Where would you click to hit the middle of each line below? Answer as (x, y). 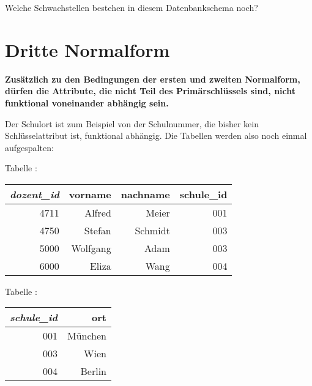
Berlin (93, 371)
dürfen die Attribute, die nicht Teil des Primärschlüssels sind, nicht (150, 91)
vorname (90, 194)
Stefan (98, 230)
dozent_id (35, 194)
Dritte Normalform (87, 49)
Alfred (98, 212)
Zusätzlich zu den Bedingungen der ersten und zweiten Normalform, (153, 79)
